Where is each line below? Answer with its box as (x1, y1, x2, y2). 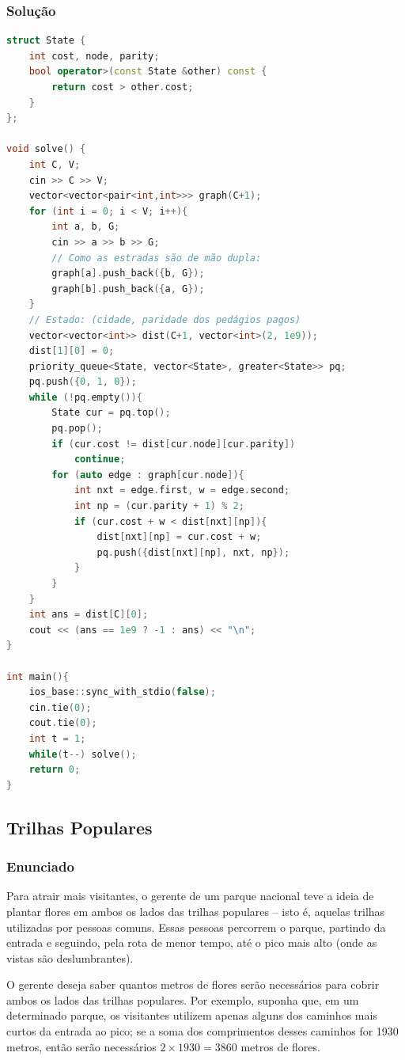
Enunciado (6, 857, 74, 876)
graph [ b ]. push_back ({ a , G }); (51, 283, 205, 294)
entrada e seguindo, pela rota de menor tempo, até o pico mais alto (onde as (6, 934, 377, 951)
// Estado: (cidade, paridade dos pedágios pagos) (28, 313, 301, 325)
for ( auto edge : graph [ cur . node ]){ (51, 469, 244, 481)
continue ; (74, 454, 126, 465)
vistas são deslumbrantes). (6, 949, 134, 966)
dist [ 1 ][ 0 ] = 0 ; (28, 345, 115, 357)
